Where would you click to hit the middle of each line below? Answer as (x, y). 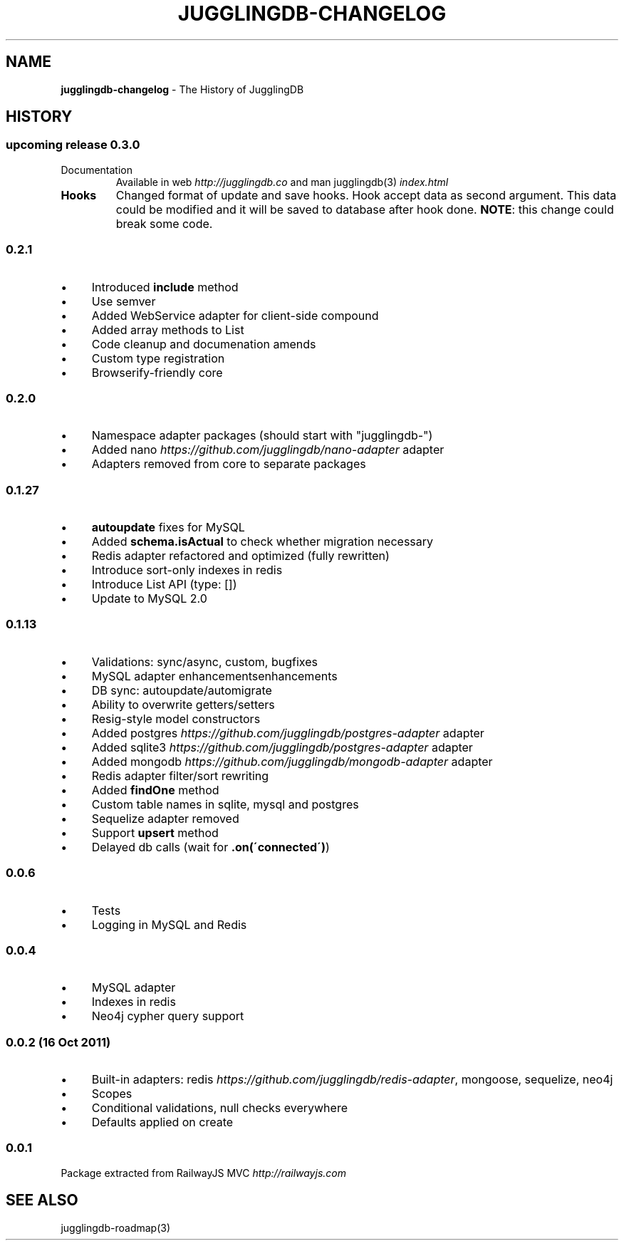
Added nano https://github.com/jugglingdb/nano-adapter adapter (268, 450)
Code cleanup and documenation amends (204, 344)
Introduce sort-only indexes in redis (187, 570)
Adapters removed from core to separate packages (229, 464)
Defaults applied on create (162, 1122)
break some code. (164, 223)
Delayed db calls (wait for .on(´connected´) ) (210, 847)
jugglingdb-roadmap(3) (116, 1227)
